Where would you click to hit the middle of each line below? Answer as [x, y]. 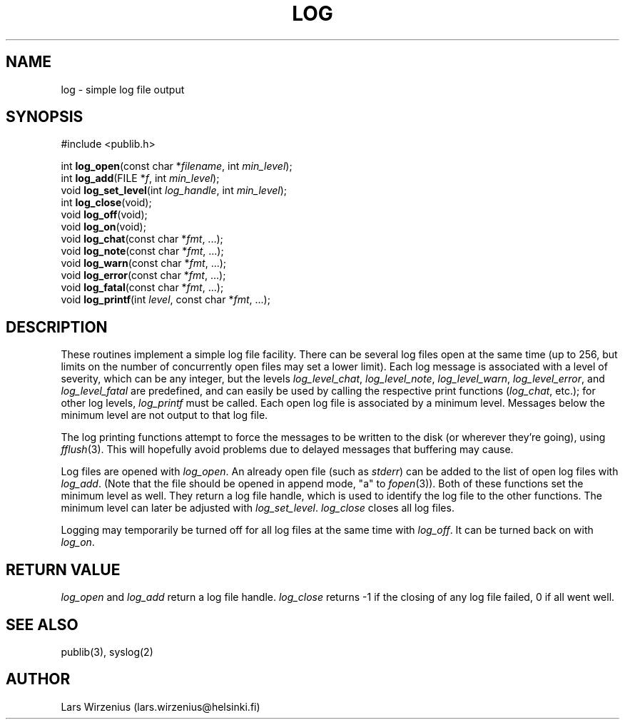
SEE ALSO [42, 624]
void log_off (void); [104, 215]
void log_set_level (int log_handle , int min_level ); [174, 191]
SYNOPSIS [45, 117]
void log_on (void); [103, 227]
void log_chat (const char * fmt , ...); [142, 239]
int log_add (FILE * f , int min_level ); [140, 178]
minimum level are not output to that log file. [164, 415]
